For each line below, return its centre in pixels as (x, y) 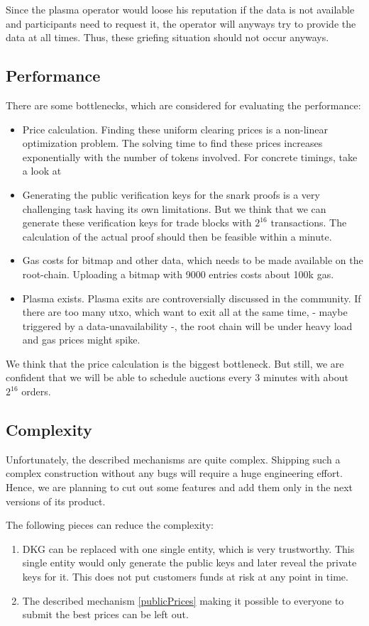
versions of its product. (56, 501)
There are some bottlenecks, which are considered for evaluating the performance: (183, 105)
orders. (36, 391)
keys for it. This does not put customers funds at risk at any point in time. (185, 577)
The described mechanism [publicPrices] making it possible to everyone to (183, 600)
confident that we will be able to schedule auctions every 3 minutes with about (177, 377)
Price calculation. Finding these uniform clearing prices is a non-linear (175, 129)
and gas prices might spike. (81, 340)
